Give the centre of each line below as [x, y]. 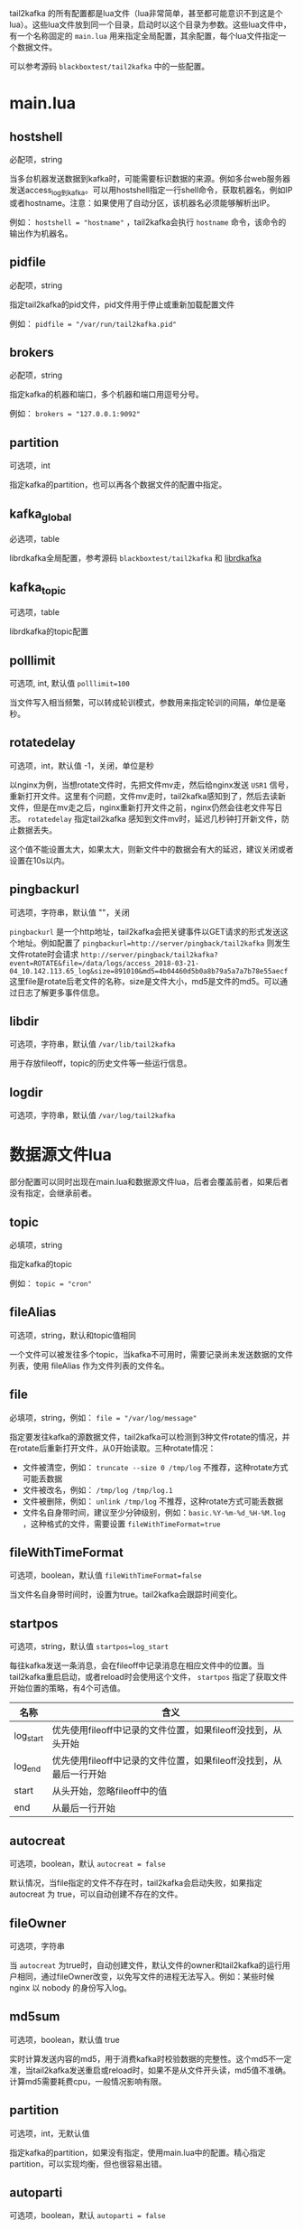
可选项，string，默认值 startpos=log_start [89, 1646]
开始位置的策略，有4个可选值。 [68, 1688]
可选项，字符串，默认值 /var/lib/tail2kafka [92, 1044]
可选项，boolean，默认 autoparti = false [87, 2215]
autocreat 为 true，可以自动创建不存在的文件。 [96, 1894]
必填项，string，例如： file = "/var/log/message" [103, 1417]
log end [28, 1767]
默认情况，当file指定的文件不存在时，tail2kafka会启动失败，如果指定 [136, 1883]
